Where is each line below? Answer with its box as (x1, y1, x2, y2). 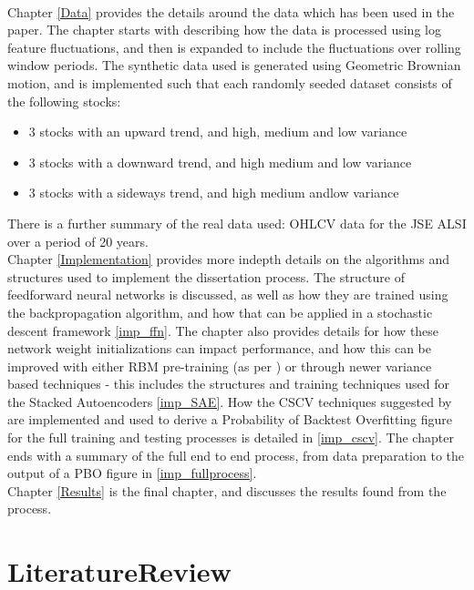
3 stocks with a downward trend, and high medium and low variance (28, 152, 412, 171)
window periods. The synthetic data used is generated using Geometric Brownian (7, 56, 461, 75)
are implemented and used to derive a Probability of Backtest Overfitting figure (7, 410, 453, 429)
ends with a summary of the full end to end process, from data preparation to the (7, 445, 465, 464)
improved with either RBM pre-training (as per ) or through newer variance (7, 356, 432, 375)
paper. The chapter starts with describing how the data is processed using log (7, 20, 441, 39)
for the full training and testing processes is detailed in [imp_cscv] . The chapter (7, 428, 454, 447)
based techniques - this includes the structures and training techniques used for (7, 374, 449, 393)
